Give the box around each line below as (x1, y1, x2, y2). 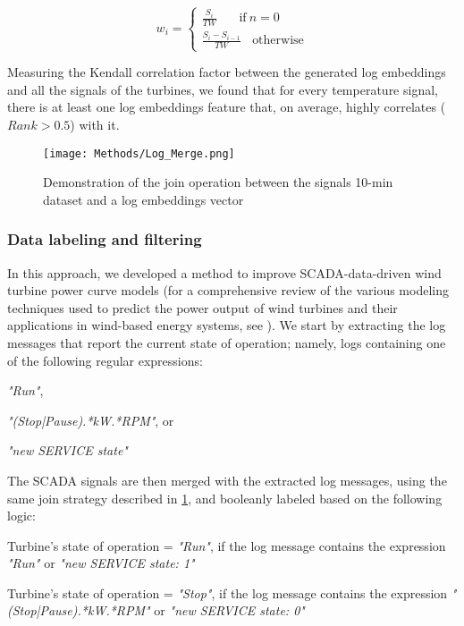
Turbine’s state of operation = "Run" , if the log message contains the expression (7, 536, 446, 554)
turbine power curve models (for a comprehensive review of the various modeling (7, 281, 449, 300)
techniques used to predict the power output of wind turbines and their (7, 298, 398, 317)
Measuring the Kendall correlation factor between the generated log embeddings (7, 63, 446, 81)
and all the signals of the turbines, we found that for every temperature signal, (7, 80, 438, 98)
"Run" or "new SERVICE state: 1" (7, 554, 195, 572)
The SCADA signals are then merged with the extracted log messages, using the (7, 470, 447, 489)
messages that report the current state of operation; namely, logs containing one (7, 333, 446, 351)
